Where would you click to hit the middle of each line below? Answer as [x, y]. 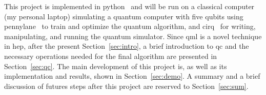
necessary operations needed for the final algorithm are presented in [111, 56]
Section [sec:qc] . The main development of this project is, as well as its [116, 66]
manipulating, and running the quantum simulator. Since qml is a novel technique [133, 36]
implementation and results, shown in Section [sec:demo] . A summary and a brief [132, 76]
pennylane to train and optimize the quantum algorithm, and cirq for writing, [130, 26]
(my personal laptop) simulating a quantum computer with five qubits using [124, 16]
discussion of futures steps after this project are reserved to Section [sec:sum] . [126, 86]
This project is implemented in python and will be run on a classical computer [129, 6]
